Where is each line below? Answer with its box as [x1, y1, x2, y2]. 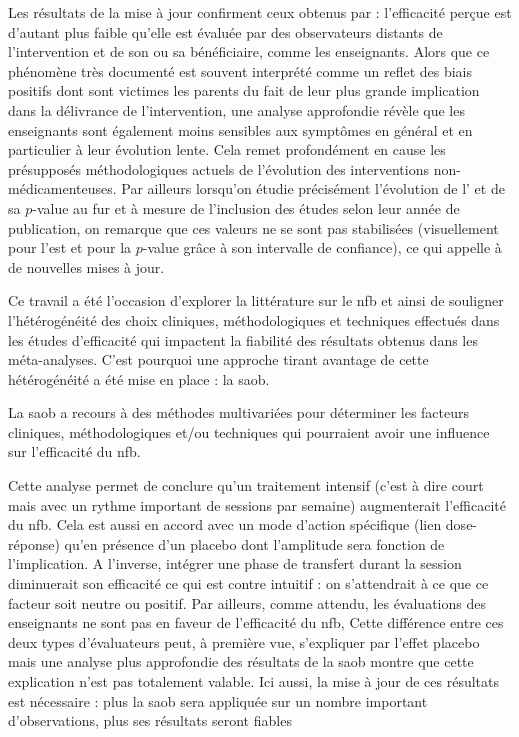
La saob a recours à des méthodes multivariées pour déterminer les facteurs [8, 402, 470, 423]
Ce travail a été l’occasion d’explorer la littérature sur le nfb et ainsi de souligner [8, 290, 504, 311]
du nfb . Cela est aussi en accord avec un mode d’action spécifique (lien [8, 514, 442, 535]
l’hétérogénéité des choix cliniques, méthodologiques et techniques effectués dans [8, 309, 500, 330]
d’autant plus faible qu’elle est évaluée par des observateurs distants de [8, 21, 443, 42]
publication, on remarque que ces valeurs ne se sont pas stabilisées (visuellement [8, 217, 499, 238]
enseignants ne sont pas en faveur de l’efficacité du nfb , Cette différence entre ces [8, 612, 504, 633]
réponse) [8, 533, 60, 554]
